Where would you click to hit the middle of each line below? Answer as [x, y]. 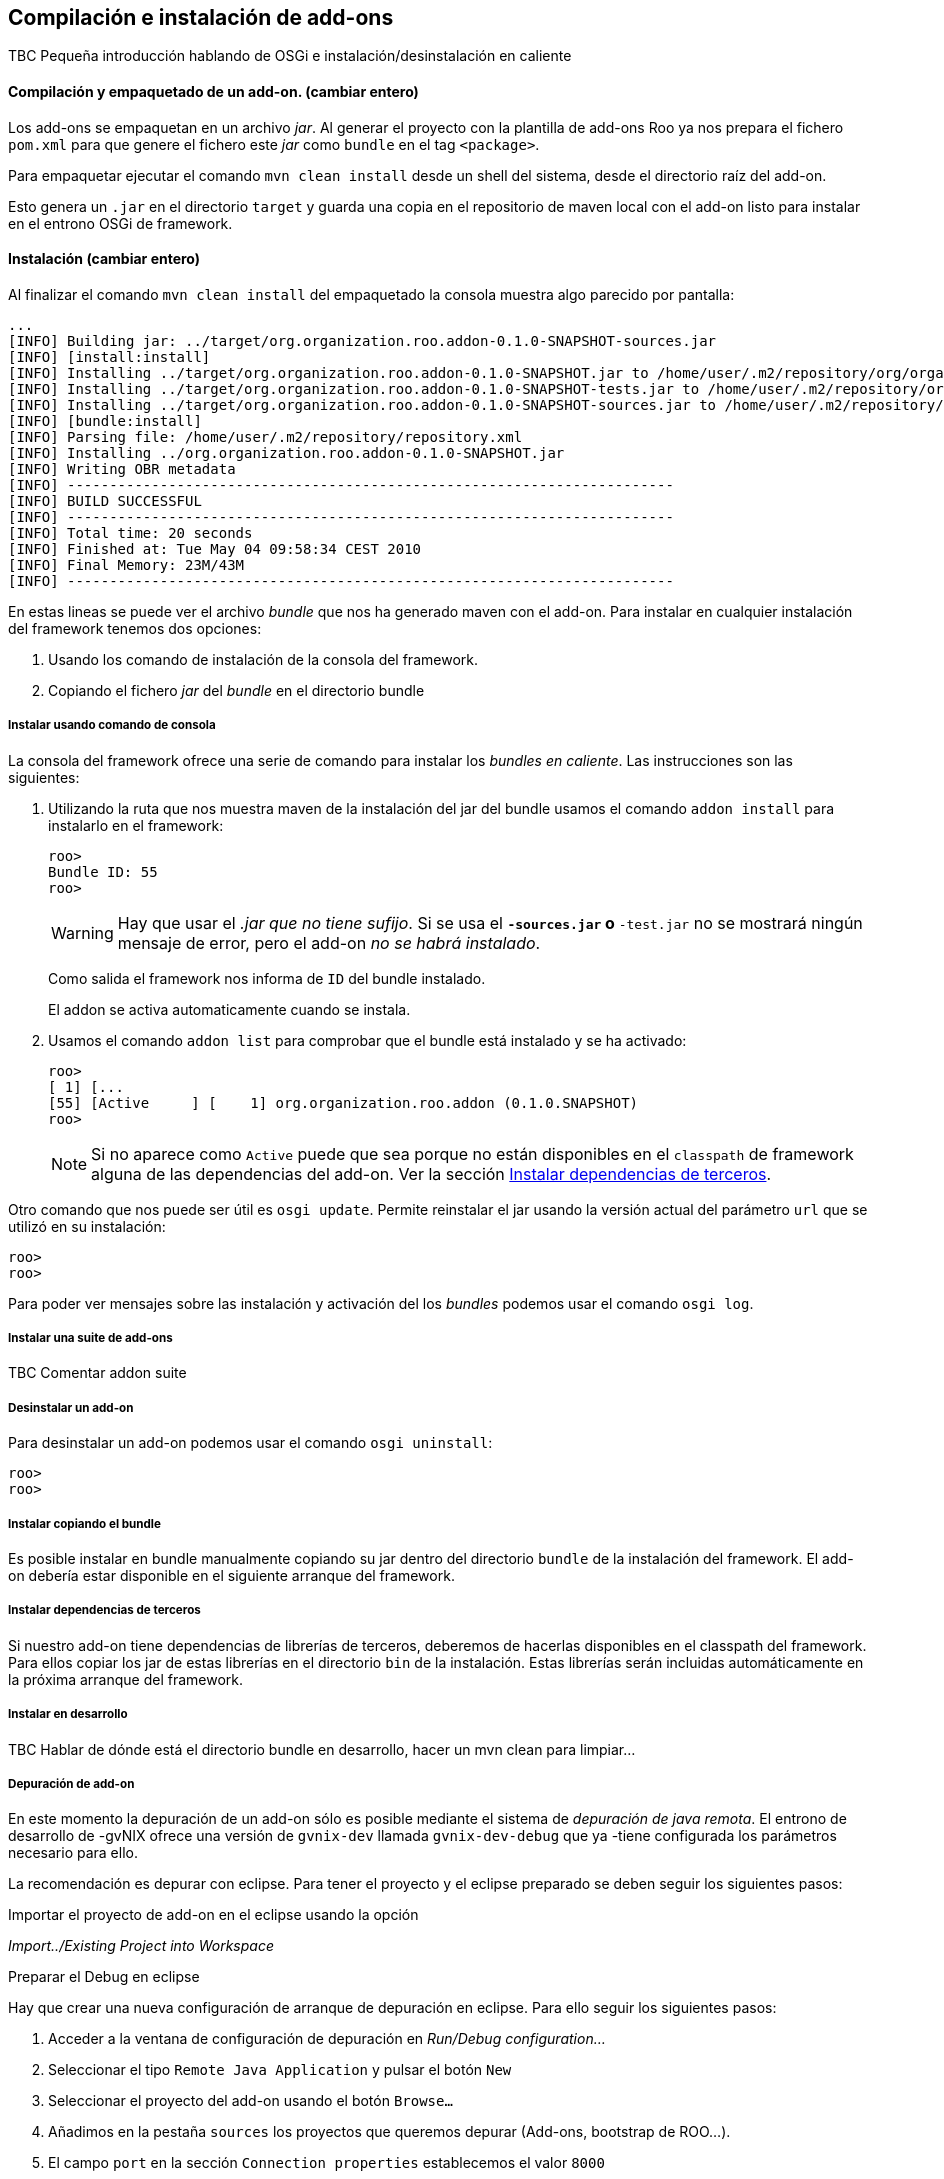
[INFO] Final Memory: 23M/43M [126, 564]
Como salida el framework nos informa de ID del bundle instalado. [267, 978]
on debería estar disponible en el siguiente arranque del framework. [231, 1575]
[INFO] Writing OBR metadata [122, 468]
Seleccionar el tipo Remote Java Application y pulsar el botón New [280, 2070]
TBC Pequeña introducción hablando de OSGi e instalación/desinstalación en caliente [290, 56]
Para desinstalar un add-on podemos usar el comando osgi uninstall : [250, 1443]
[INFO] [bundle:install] [105, 420]
